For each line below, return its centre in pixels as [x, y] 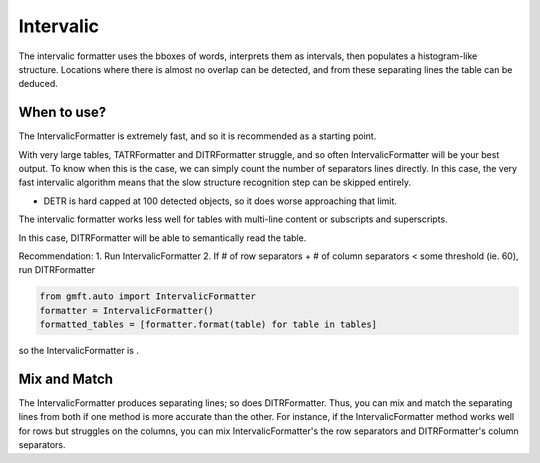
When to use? [62, 112]
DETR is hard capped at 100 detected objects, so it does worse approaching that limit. [220, 201]
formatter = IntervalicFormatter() [126, 310]
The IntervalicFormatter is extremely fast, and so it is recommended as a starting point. [197, 136]
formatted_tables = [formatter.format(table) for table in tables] [208, 324]
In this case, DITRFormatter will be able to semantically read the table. [162, 237]
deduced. [38, 84]
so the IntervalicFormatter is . [79, 351]
